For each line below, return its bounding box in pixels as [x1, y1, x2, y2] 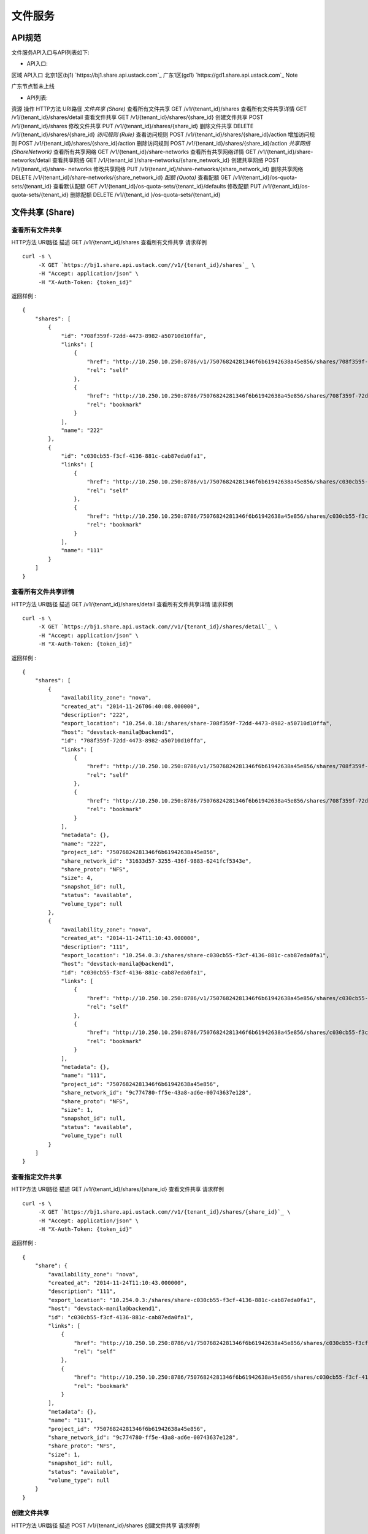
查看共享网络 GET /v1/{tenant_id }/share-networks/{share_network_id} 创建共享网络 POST [52, 156, 280, 164]
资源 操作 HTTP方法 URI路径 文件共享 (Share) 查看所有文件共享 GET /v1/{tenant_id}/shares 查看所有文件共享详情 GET [11, 105, 307, 113]
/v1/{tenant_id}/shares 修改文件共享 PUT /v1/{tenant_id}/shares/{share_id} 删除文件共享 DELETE [11, 122, 254, 129]
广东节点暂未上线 [11, 83, 55, 90]
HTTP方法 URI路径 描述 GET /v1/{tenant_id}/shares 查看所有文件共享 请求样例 [11, 239, 207, 246]
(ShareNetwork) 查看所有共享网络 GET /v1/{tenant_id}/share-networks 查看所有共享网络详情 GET [11, 148, 257, 155]
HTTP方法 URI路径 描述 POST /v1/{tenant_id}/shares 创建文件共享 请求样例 [11, 1522, 200, 1529]
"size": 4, [61, 874, 94, 882]
